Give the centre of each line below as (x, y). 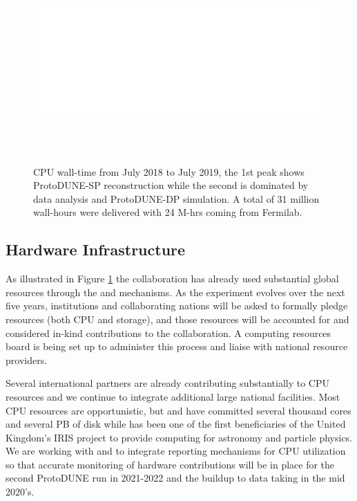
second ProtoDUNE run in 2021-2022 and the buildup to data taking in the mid (175, 478)
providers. (27, 359)
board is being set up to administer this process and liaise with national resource (177, 346)
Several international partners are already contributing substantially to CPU (167, 383)
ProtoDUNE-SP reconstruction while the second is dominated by (171, 185)
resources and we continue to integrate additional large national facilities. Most (173, 396)
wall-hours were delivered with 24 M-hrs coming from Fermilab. (168, 212)
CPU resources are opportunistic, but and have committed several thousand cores (178, 410)
